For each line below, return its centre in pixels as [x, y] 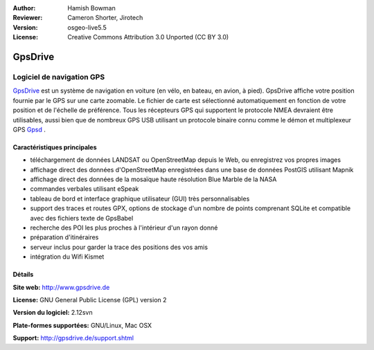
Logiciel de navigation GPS [59, 77]
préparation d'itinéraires [64, 237]
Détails [23, 275]
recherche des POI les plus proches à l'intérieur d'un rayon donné [124, 228]
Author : [24, 8]
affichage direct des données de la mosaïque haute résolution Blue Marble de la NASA [153, 179]
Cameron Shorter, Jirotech [105, 18]
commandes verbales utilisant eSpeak [84, 189]
